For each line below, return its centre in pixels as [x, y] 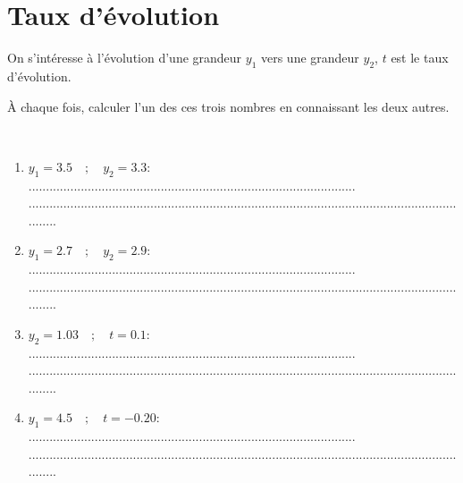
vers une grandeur [310, 58]
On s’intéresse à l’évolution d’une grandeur [125, 58]
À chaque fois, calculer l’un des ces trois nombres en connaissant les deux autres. [228, 106]
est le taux [420, 58]
